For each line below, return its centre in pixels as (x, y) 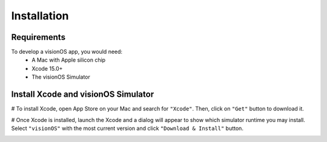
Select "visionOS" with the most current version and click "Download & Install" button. (127, 128)
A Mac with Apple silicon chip (69, 60)
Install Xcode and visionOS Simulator (83, 95)
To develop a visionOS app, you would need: (67, 52)
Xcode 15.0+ (47, 68)
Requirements (38, 37)
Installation (40, 16)
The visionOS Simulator (61, 77)
